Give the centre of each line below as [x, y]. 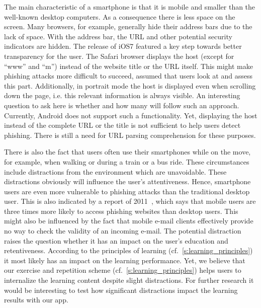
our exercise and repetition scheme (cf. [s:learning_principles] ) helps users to [123, 270]
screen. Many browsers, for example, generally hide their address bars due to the [128, 26]
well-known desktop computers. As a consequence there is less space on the [120, 16]
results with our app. [36, 300]
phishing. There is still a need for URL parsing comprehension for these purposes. [130, 135]
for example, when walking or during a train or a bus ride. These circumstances [127, 161]
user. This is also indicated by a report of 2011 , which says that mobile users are [130, 201]
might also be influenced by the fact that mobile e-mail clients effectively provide [129, 221]
